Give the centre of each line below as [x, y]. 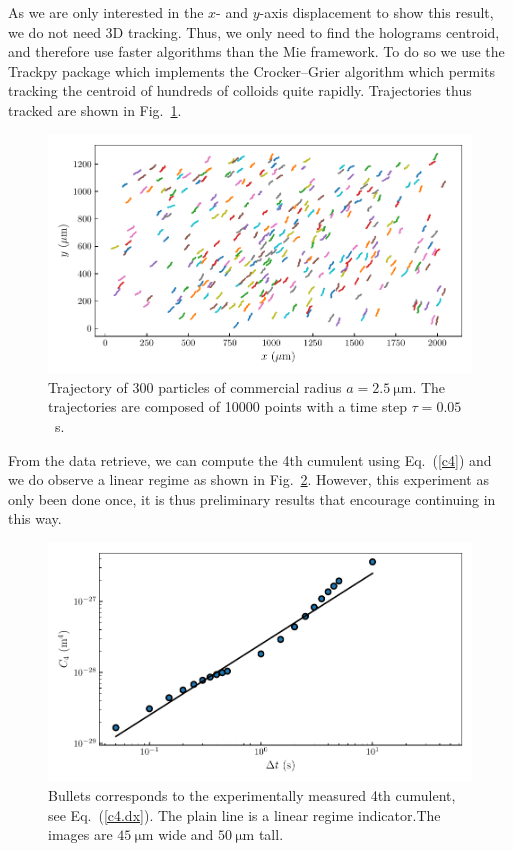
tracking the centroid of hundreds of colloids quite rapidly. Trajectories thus [240, 90]
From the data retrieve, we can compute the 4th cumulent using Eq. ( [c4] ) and [250, 459]
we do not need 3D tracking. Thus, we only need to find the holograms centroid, [254, 31]
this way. [35, 518]
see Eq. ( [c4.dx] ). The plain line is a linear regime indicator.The [244, 814]
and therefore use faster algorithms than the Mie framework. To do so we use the [256, 51]
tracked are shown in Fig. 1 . [95, 109]
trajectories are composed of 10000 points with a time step [227, 406]
